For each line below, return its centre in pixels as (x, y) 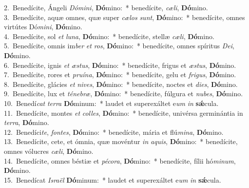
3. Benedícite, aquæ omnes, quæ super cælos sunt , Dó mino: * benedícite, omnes (124, 17)
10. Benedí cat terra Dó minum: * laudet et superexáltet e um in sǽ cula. (111, 103)
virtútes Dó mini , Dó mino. (43, 27)
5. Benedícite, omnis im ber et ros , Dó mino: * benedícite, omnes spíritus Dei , (119, 46)
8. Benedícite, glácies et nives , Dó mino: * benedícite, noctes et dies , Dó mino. (121, 84)
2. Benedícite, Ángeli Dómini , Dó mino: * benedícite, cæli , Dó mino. (106, 7)
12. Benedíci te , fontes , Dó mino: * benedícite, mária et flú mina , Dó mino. (114, 132)
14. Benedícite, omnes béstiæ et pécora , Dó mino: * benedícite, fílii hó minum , (120, 160)
